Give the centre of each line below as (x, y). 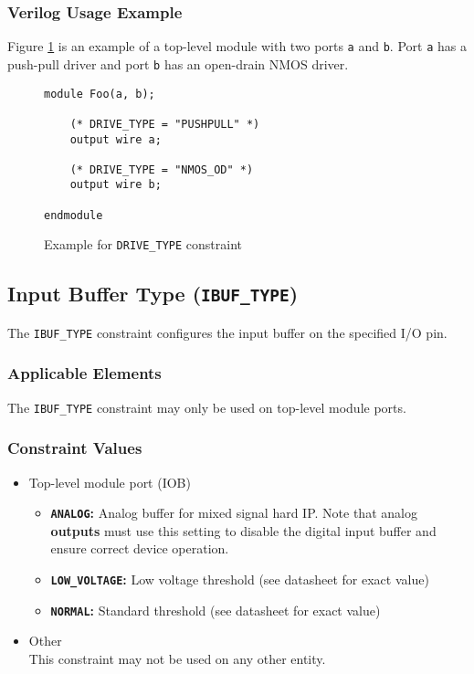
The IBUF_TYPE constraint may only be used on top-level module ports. (207, 407)
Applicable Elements (84, 373)
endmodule (74, 215)
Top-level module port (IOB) (110, 482)
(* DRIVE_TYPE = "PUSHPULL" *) (165, 124)
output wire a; (116, 139)
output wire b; (116, 185)
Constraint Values (75, 448)
